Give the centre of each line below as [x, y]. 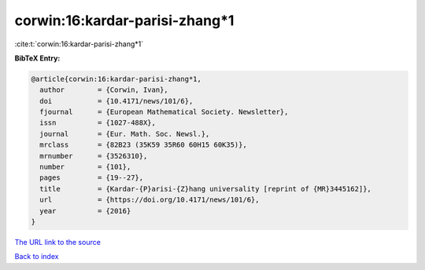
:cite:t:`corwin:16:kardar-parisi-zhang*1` [79, 44]
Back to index [37, 257]
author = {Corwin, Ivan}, [104, 90]
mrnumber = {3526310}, [94, 156]
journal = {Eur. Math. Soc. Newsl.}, [125, 134]
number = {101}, [85, 167]
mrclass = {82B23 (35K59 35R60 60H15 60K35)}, [143, 145]
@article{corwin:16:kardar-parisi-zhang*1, [116, 79]
